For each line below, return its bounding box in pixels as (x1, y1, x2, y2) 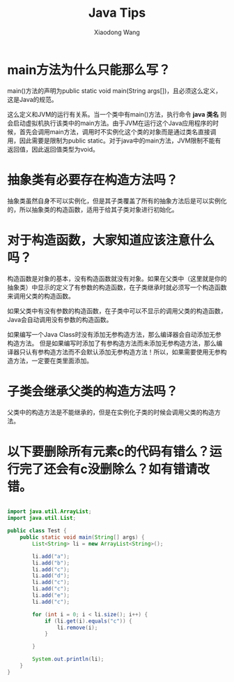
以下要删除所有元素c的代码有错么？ (7, 444, 210, 459)
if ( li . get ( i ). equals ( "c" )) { (44, 617, 132, 625)
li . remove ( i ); (56, 624, 98, 631)
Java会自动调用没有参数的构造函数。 (7, 315, 113, 324)
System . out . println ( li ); (32, 655, 104, 663)
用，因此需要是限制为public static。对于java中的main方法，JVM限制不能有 (7, 136, 221, 145)
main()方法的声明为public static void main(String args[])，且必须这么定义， (7, 86, 222, 95)
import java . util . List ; (7, 515, 77, 522)
